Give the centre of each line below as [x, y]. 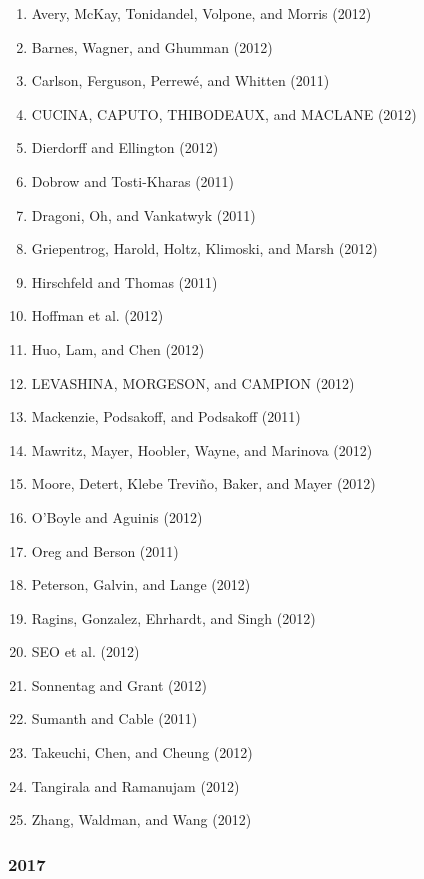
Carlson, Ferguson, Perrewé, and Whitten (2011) [180, 80]
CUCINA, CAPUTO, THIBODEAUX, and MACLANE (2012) [224, 113]
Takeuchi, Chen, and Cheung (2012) [142, 752]
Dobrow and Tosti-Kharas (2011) [133, 180]
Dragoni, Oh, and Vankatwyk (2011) [143, 214]
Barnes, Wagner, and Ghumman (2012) [152, 46]
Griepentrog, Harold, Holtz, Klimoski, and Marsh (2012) [204, 248]
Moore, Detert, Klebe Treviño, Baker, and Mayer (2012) [203, 483]
